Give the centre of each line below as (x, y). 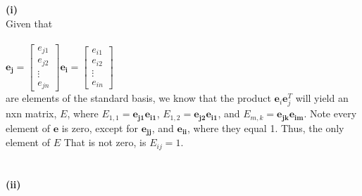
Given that (29, 23)
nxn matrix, (31, 113)
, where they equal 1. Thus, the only (266, 128)
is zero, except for (100, 128)
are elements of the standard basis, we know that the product (138, 98)
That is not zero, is (105, 142)
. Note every (330, 113)
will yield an (322, 98)
